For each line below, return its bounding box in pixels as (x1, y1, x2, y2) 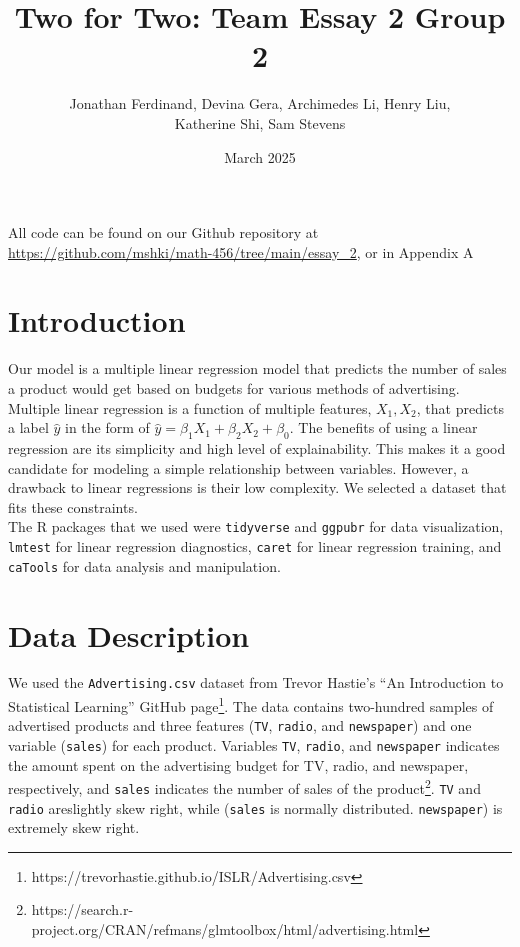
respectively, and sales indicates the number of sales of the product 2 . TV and (8, 775, 481, 798)
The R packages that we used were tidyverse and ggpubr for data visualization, (8, 516, 504, 537)
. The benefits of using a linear (289, 417, 478, 438)
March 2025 (224, 146, 296, 167)
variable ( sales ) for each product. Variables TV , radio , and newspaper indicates (8, 735, 500, 756)
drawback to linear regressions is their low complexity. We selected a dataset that (8, 477, 507, 498)
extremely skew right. (8, 817, 140, 838)
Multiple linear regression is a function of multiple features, (8, 397, 372, 418)
